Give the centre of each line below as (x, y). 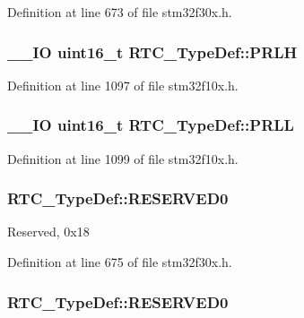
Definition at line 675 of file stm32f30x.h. (120, 262)
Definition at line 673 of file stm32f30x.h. (120, 12)
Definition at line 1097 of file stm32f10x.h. (123, 85)
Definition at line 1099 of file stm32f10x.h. (123, 158)
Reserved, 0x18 (48, 232)
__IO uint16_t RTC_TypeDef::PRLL (151, 125)
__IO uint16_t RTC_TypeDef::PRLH (152, 52)
